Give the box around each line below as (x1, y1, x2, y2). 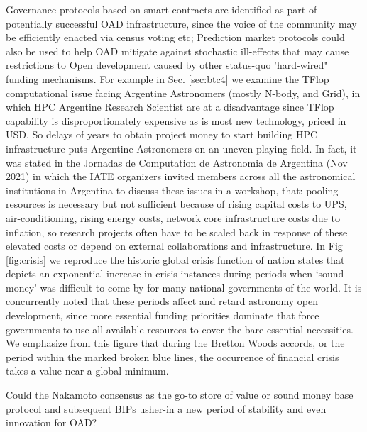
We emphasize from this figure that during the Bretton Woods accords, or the (6, 336, 345, 350)
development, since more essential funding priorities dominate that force (6, 308, 319, 323)
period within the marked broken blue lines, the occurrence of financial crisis (6, 349, 339, 364)
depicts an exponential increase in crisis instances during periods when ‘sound (6, 266, 344, 281)
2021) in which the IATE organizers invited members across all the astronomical (6, 169, 356, 184)
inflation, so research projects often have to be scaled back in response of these (6, 224, 348, 239)
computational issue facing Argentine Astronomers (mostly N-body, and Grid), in (6, 85, 361, 100)
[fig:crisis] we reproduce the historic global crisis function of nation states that (6, 252, 345, 267)
